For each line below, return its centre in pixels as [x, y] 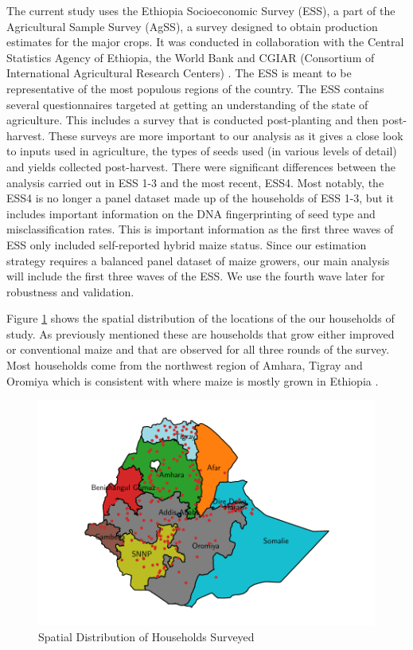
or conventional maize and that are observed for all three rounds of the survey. [198, 349]
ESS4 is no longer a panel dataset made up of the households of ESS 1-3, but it [200, 198]
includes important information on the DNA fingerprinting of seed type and [191, 213]
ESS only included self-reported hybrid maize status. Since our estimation [187, 244]
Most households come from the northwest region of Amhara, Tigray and [185, 365]
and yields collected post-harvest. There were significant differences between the [201, 166]
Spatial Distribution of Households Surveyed [146, 636]
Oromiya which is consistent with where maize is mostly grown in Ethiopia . [193, 380]
